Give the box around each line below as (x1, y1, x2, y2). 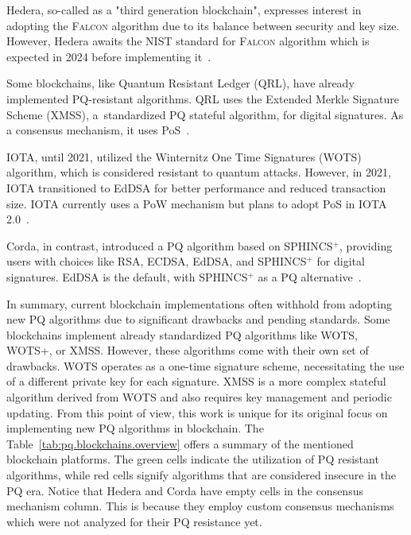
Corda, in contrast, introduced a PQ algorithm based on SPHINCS (6, 237, 333, 254)
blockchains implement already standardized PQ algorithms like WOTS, (6, 326, 358, 343)
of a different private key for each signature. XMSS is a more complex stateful (6, 373, 386, 390)
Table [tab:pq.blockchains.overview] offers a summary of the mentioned (6, 435, 354, 452)
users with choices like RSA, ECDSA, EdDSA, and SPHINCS (6, 253, 307, 269)
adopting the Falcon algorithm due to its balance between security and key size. (6, 17, 400, 33)
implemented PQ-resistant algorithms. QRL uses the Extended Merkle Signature (6, 90, 400, 107)
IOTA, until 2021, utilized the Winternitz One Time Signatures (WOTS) (6, 148, 362, 165)
